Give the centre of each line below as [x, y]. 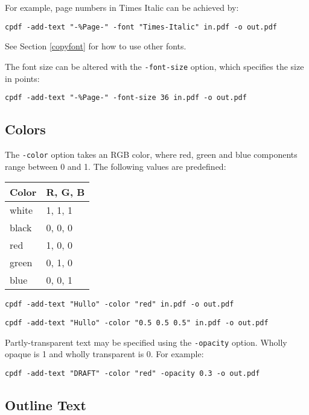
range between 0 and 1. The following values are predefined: [116, 166]
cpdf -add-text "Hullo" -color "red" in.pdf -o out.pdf [119, 304]
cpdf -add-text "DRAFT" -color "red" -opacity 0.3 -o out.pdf [132, 373]
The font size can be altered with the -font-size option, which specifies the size [154, 66]
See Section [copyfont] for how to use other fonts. [96, 46]
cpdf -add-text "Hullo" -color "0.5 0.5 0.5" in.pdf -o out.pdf [137, 323]
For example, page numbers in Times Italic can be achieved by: [122, 7]
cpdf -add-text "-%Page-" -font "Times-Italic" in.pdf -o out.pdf [141, 27]
